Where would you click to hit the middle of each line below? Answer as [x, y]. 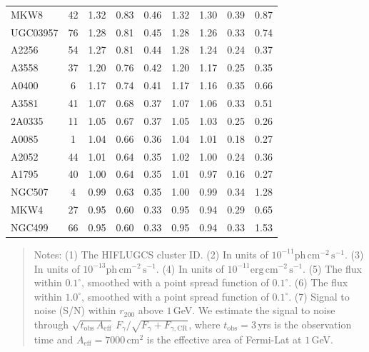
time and [54, 339]
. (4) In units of [190, 268]
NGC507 [30, 192]
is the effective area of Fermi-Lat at [224, 339]
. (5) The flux [332, 268]
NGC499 [30, 227]
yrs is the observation [305, 324]
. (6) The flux [318, 282]
